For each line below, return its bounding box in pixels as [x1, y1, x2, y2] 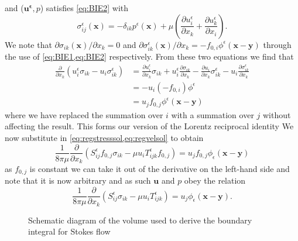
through [263, 38, 292, 50]
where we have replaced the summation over [5, 108, 163, 120]
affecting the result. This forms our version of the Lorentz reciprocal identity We [5, 120, 294, 132]
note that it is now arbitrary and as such [5, 174, 151, 187]
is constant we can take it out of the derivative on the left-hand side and [29, 163, 290, 175]
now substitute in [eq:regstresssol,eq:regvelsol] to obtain [5, 131, 204, 143]
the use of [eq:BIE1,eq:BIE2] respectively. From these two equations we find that [5, 50, 294, 63]
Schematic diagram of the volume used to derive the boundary [28, 214, 252, 226]
